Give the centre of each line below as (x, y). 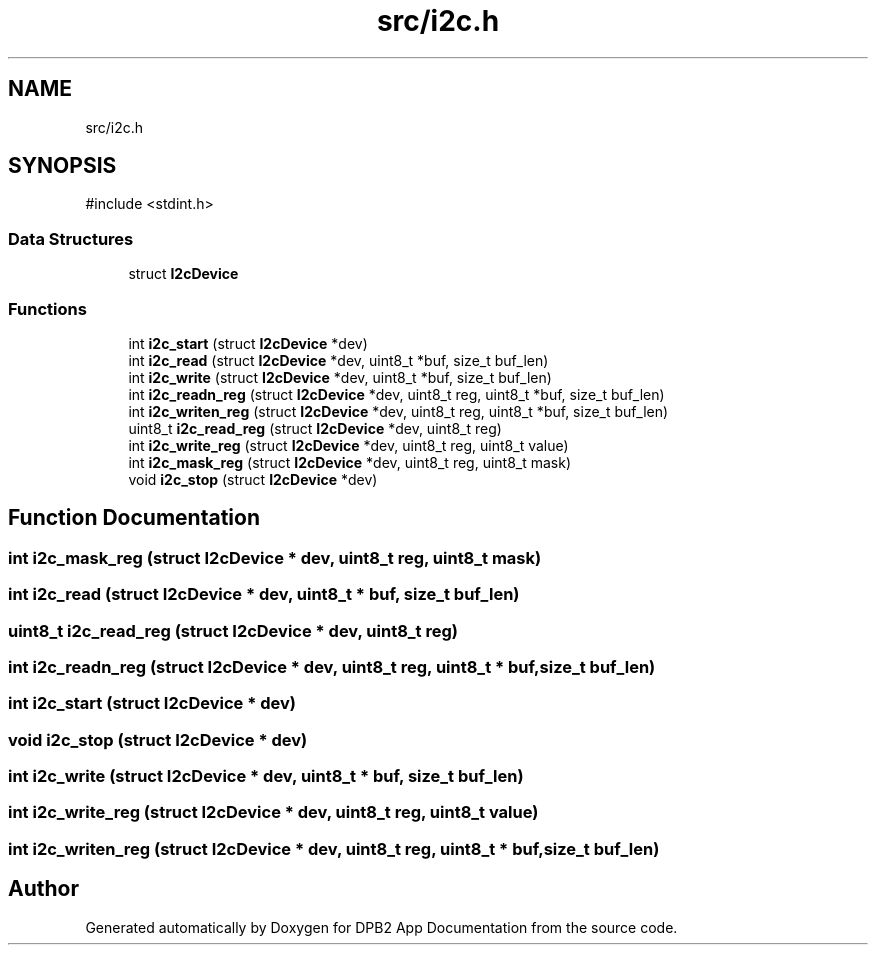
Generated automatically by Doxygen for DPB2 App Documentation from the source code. (381, 927)
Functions (47, 308)
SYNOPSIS (62, 166)
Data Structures (71, 238)
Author (43, 889)
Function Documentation (134, 518)
